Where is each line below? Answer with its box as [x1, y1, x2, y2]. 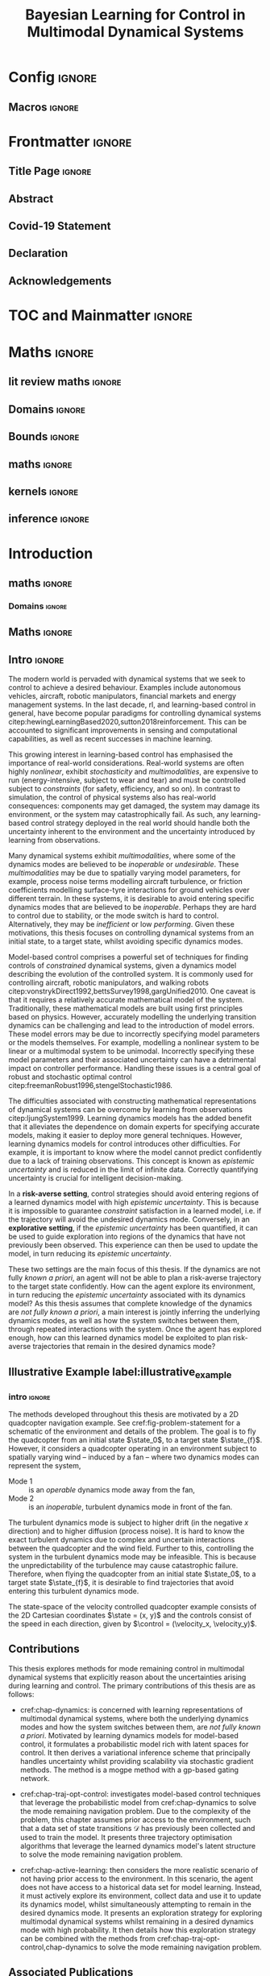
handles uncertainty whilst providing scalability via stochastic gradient [19, 1756, 254, 1766]
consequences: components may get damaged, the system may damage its [8, 801, 260, 811]
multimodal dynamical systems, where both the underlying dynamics [19, 1713, 249, 1723]
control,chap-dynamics [19, 1942, 98, 1952]
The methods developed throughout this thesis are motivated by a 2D [8, 1409, 239, 1419]
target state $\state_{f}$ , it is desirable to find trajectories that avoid [8, 1578, 234, 1588]
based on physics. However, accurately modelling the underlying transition [8, 1012, 256, 1022]
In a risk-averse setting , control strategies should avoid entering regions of [8, 1189, 260, 1198]
